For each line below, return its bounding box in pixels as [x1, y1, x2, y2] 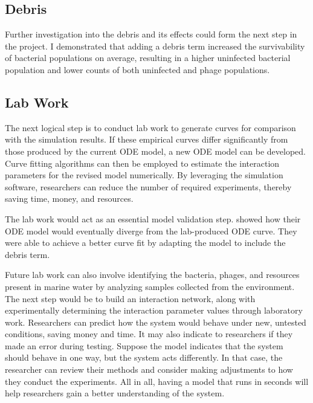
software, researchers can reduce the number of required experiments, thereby [5, 180, 292, 193]
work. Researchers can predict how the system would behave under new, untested [5, 315, 306, 328]
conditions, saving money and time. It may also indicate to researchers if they [5, 327, 293, 340]
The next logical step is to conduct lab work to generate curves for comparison [5, 121, 296, 134]
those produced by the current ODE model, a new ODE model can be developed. [5, 144, 306, 157]
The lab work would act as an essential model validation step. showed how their [5, 212, 301, 225]
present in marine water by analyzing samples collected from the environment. [5, 280, 295, 292]
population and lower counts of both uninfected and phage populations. [5, 63, 270, 76]
